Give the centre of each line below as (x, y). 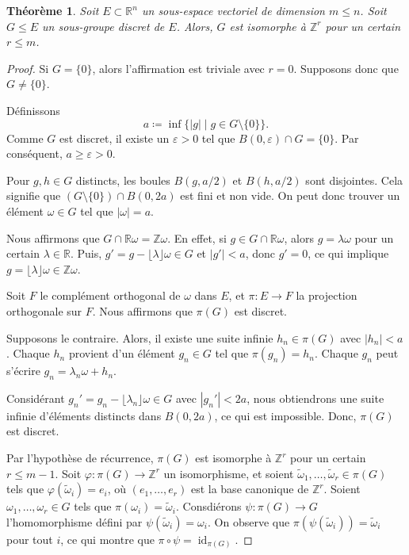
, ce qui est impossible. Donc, (285, 415)
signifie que (34, 195)
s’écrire (23, 371)
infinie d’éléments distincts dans (84, 415)
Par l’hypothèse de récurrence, (80, 458)
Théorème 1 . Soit (53, 10)
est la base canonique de (250, 489)
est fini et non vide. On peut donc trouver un (290, 195)
